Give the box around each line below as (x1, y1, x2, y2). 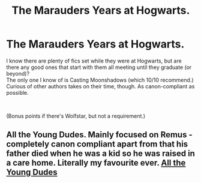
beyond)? (6, 70, 30, 77)
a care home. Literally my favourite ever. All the (6, 158, 186, 168)
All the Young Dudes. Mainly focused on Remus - (6, 130, 193, 140)
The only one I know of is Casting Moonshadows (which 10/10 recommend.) (6, 76, 194, 83)
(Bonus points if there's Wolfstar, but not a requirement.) (6, 112, 146, 119)
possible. (6, 89, 29, 96)
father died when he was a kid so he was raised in (6, 148, 195, 159)
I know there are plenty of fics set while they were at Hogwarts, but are (6, 57, 182, 64)
